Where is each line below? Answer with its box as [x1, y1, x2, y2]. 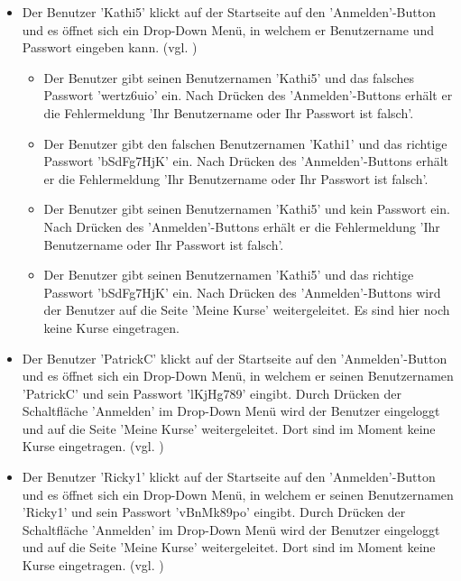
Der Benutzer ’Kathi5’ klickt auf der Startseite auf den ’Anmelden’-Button [22, 3, 436, 21]
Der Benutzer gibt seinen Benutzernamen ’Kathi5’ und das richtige [43, 265, 414, 284]
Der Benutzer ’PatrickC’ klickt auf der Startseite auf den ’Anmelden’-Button [22, 348, 447, 367]
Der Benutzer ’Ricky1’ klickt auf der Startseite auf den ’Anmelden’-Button [22, 467, 436, 486]
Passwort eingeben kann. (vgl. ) [22, 38, 198, 57]
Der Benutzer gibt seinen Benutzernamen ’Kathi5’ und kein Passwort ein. [43, 199, 450, 218]
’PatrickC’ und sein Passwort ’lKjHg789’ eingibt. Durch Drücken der [22, 383, 401, 402]
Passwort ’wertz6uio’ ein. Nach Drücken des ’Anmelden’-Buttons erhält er [43, 86, 453, 105]
